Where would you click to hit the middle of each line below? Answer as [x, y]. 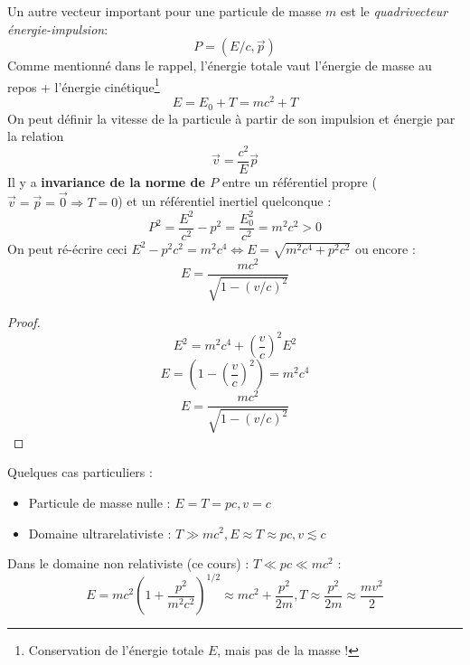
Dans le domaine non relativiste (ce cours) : [128, 563]
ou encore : [385, 248]
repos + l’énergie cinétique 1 [84, 85]
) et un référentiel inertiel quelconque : [225, 201]
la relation [36, 136]
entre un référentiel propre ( [299, 181]
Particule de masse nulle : [99, 502]
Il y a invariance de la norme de [106, 181]
